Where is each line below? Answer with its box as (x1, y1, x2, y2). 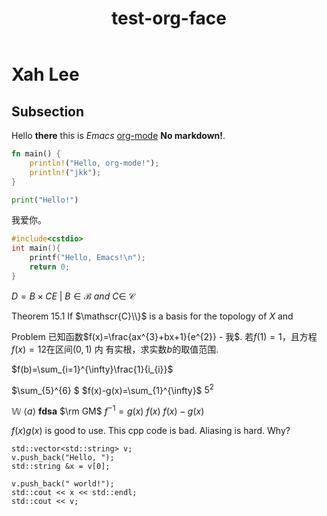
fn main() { (11, 149, 61, 159)
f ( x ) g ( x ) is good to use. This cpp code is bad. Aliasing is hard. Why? (11, 425, 291, 437)
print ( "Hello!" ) (11, 195, 79, 205)
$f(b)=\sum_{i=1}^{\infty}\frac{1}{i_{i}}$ (11, 363, 174, 375)
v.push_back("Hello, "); (11, 453, 115, 463)
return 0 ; (29, 262, 71, 272)
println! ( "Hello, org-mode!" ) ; (29, 158, 160, 168)
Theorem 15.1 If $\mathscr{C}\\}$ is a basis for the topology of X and (11, 310, 294, 322)
